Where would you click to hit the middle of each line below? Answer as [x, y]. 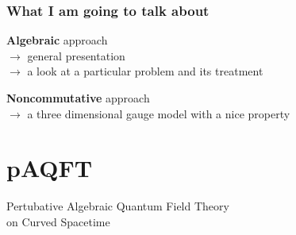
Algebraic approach [57, 40]
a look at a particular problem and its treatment [145, 71]
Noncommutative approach [78, 98]
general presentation [76, 55]
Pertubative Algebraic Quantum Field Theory [118, 206]
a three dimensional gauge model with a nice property [159, 113]
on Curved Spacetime [58, 221]
